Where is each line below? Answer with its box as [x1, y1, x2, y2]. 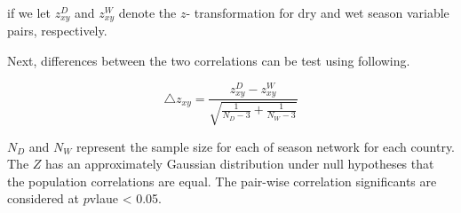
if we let [7, 4, 51, 21]
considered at [7, 189, 80, 208]
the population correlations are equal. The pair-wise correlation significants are [7, 171, 437, 190]
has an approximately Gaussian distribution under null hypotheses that [45, 154, 434, 173]
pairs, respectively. [7, 21, 107, 40]
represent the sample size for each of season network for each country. [76, 137, 456, 155]
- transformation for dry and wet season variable [186, 4, 449, 21]
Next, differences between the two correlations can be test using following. [7, 51, 410, 70]
